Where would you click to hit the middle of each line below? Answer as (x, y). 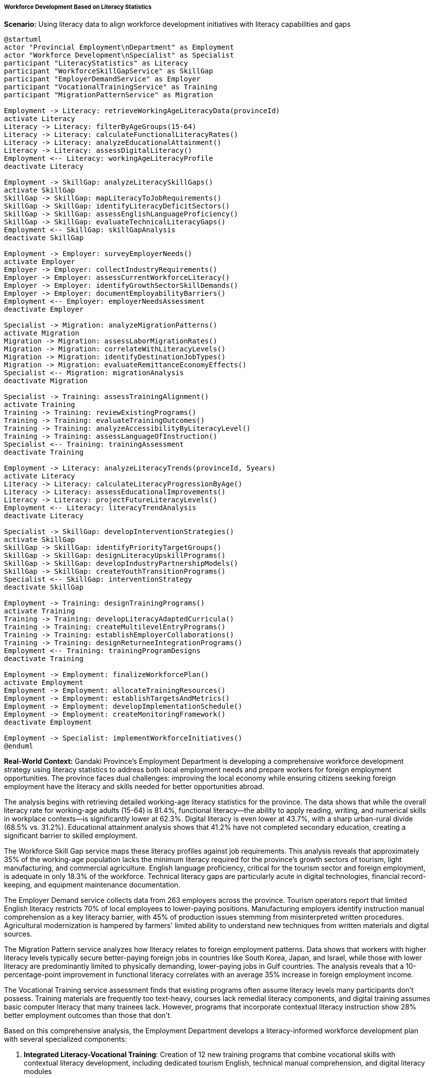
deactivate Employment (48, 722)
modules (38, 1072)
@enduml (19, 746)
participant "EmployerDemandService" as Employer (102, 79)
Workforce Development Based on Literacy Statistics (78, 7)
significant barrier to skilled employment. (71, 836)
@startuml (23, 39)
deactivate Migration (46, 381)
